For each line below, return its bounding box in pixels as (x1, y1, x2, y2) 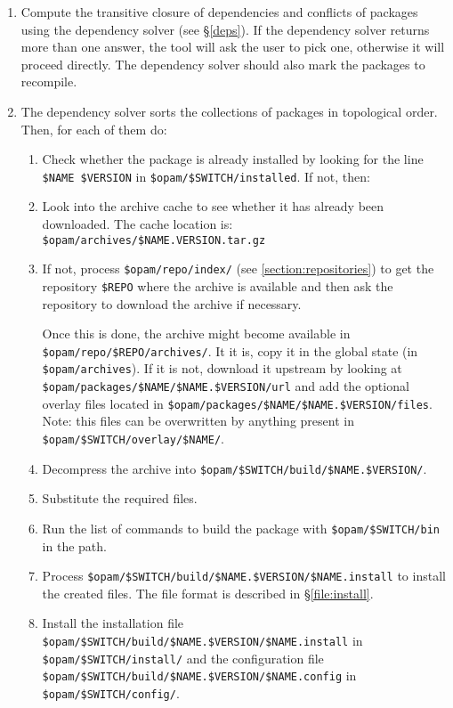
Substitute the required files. (42, 489, 198, 508)
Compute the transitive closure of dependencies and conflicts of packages (20, 3, 418, 20)
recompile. (20, 72, 77, 91)
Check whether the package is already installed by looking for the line (42, 150, 424, 168)
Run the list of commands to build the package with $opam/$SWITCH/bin (42, 518, 440, 537)
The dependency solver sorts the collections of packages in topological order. (20, 102, 438, 120)
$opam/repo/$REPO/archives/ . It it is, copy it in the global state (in (42, 341, 418, 360)
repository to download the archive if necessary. (42, 294, 302, 313)
